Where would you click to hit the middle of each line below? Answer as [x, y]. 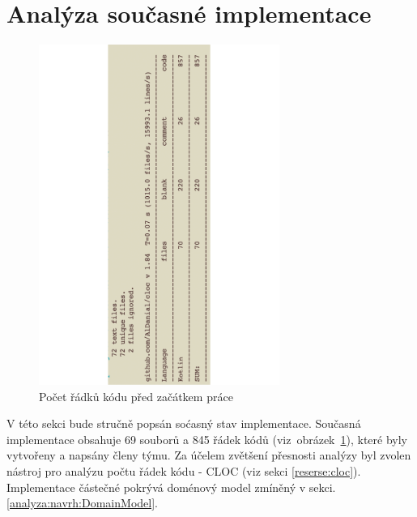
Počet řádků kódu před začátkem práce [136, 396]
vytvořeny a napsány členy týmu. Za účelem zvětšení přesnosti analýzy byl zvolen [209, 455]
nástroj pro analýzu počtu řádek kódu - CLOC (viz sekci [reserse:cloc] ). [184, 471]
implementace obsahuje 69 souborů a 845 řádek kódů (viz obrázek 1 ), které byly [207, 439]
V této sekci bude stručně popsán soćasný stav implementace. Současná [184, 423]
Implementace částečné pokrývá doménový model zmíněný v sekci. [171, 487]
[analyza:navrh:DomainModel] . [82, 503]
